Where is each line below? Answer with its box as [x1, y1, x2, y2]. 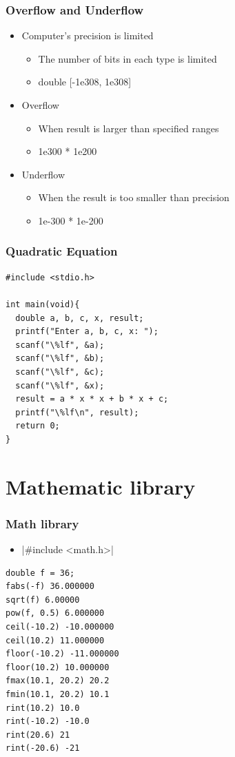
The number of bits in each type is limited [38, 51, 217, 65]
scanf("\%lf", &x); [15, 380, 105, 391]
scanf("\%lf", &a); [15, 340, 105, 350]
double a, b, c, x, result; [15, 313, 144, 323]
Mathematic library [6, 472, 196, 500]
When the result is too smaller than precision [38, 190, 229, 205]
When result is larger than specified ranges [38, 121, 219, 135]
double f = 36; [6, 568, 75, 578]
